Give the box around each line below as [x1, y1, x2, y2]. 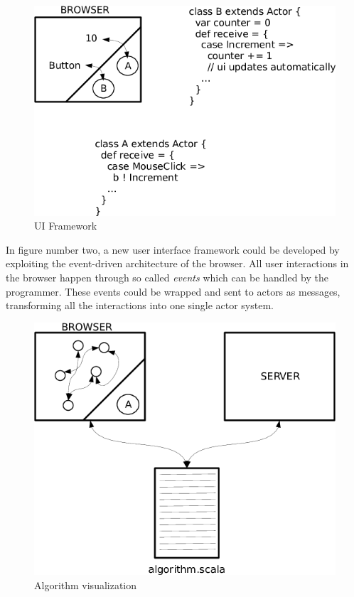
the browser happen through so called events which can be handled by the [6, 270, 328, 285]
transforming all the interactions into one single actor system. [6, 298, 274, 313]
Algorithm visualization [34, 577, 137, 592]
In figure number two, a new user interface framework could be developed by [6, 242, 340, 257]
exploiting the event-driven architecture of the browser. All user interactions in [6, 256, 349, 271]
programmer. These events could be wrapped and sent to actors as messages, [6, 284, 340, 298]
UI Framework [34, 218, 97, 233]
